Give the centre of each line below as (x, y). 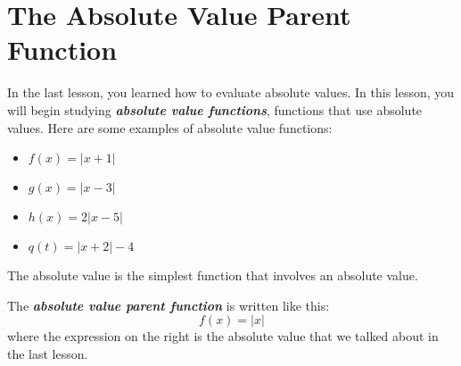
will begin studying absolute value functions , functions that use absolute (215, 109)
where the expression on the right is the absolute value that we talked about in (223, 336)
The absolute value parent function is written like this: (169, 305)
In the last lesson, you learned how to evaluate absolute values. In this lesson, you (231, 92)
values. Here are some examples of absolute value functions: (170, 127)
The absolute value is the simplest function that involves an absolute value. (213, 275)
